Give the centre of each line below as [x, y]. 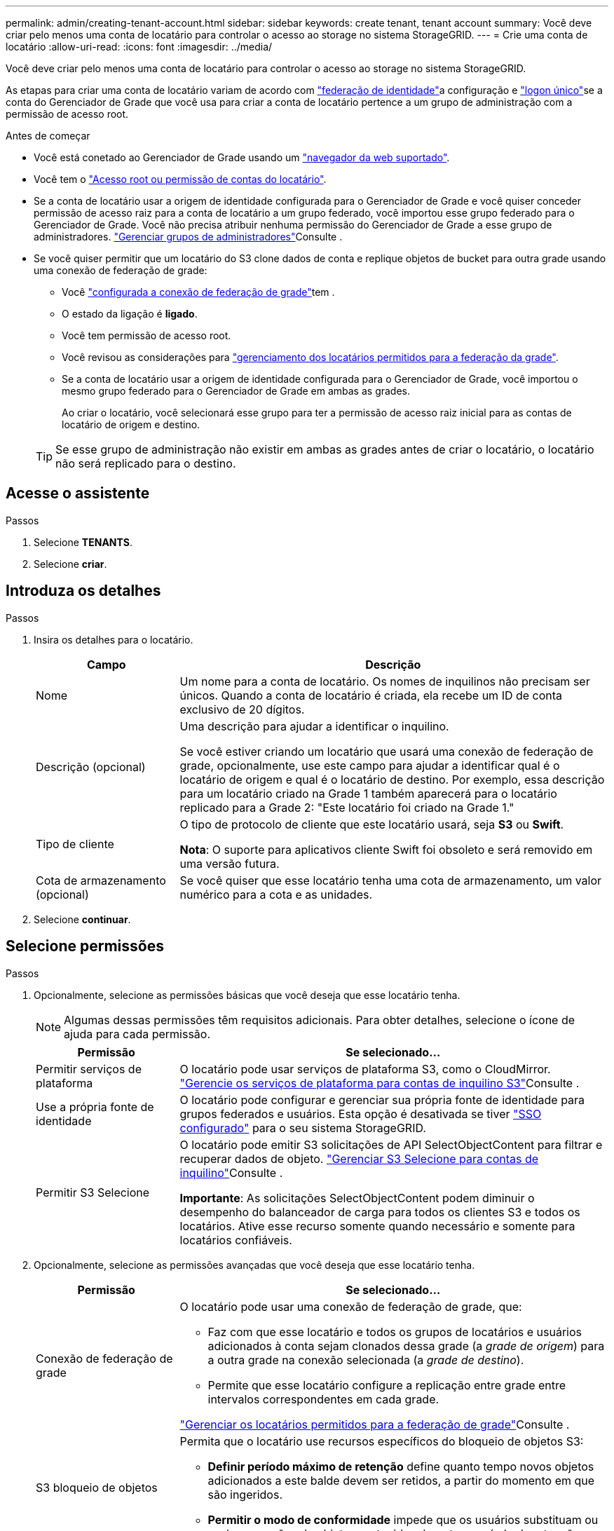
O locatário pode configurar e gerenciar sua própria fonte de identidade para [382, 1100]
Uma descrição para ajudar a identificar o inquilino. [314, 726]
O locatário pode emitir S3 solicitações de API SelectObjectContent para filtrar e [391, 1144]
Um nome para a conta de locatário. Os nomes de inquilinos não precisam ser [385, 681]
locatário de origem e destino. [131, 424]
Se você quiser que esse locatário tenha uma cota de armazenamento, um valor [391, 880]
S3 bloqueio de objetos [97, 1487]
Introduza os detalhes [83, 591]
